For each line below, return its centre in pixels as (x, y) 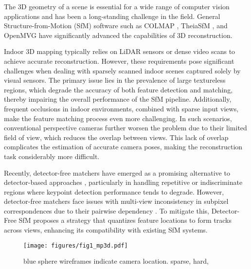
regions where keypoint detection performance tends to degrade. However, (114, 191)
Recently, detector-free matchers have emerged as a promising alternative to (117, 172)
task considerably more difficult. (52, 156)
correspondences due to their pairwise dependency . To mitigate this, (107, 210)
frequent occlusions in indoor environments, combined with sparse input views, (121, 108)
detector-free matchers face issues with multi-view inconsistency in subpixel (116, 201)
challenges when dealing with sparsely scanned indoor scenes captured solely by (122, 70)
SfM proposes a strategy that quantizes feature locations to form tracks (125, 220)
